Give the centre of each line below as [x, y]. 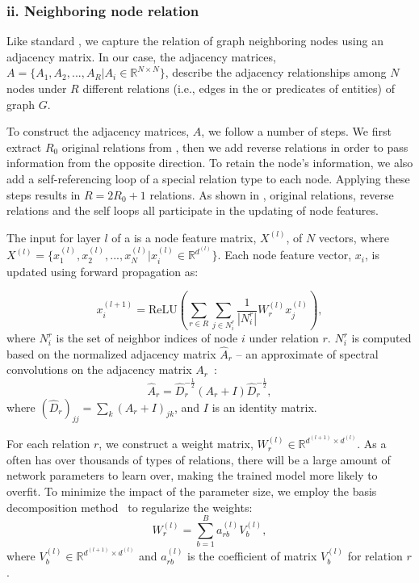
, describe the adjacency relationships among [276, 72]
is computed [381, 338]
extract [24, 147]
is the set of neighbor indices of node [147, 338]
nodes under [37, 88]
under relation [284, 338]
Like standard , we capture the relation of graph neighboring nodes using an [195, 41]
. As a [372, 444]
